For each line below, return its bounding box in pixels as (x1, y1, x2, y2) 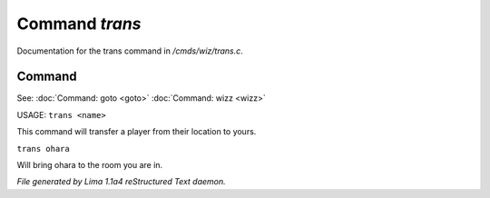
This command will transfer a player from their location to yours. (16, 126, 257, 137)
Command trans (16, 14, 142, 34)
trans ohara (16, 144, 70, 153)
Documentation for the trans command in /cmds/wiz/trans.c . (16, 45, 244, 56)
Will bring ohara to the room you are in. (16, 160, 163, 171)
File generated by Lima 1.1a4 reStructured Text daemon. (16, 176, 226, 187)
